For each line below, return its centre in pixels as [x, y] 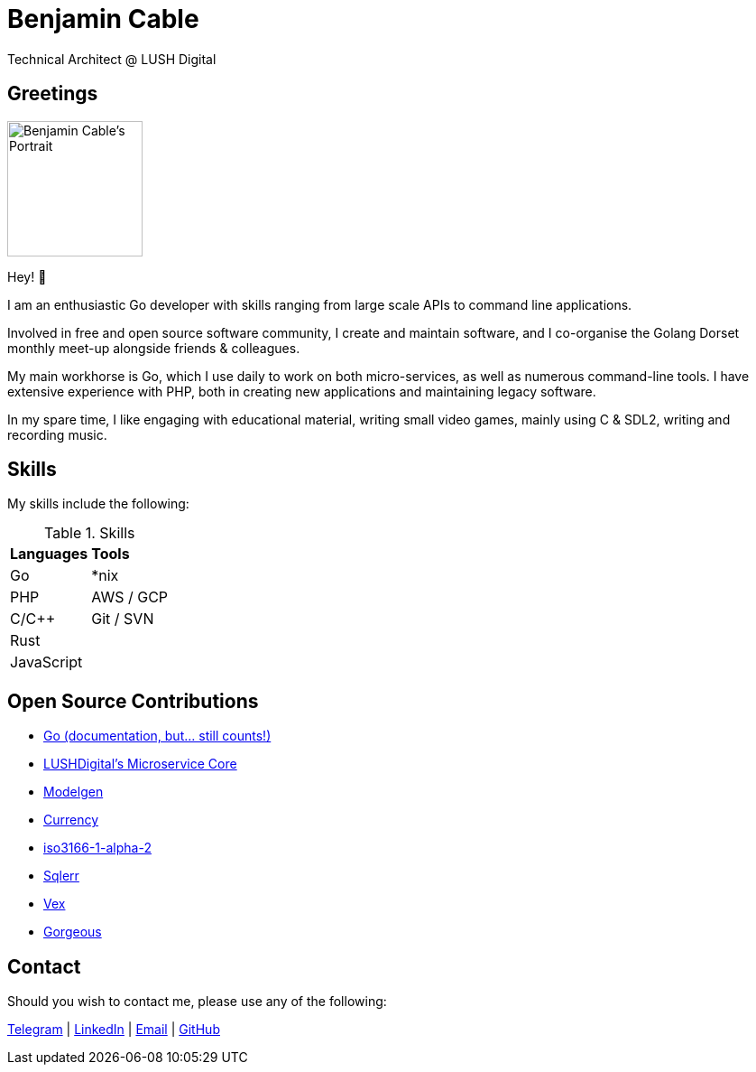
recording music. [57, 434]
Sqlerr [61, 876]
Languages [49, 554]
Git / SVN [123, 619]
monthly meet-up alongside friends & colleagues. [154, 348]
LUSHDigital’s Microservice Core [140, 764]
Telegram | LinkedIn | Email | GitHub [114, 1030]
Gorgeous [73, 932]
